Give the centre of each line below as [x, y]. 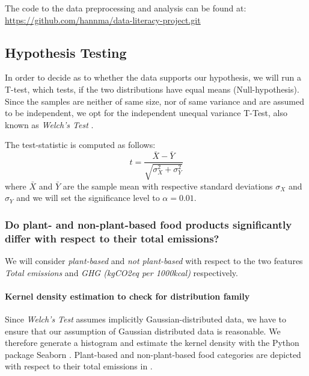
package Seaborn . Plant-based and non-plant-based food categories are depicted [153, 354]
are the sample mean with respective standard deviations [168, 186]
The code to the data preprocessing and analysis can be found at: [126, 8]
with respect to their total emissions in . [79, 366]
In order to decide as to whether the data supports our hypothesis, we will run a [153, 77]
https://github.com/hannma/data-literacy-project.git [103, 20]
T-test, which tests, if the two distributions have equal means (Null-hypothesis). [152, 89]
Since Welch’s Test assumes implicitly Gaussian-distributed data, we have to [145, 319]
